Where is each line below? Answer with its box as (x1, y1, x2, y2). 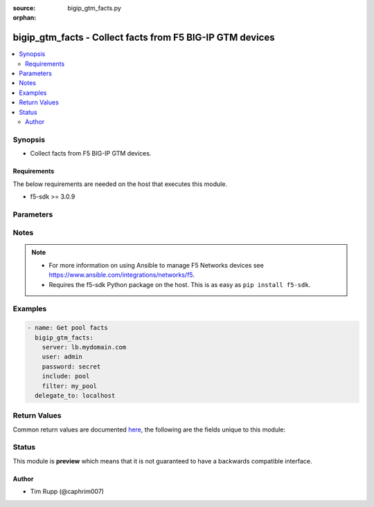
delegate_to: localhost (35, 391, 116, 399)
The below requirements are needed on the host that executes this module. (12, 180, 228, 188)
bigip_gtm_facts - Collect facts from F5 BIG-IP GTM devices (12, 32, 275, 44)
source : (12, 4, 36, 12)
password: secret (42, 362, 101, 370)
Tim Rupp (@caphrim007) (30, 488, 104, 496)
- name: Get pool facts (27, 324, 109, 332)
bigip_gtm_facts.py (67, 4, 121, 12)
